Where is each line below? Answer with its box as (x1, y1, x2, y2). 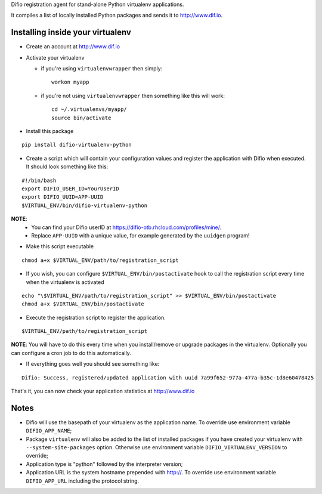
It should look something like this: (26, 163, 109, 170)
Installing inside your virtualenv (11, 27, 131, 38)
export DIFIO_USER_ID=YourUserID (21, 185, 119, 192)
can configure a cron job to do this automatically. (11, 349, 131, 356)
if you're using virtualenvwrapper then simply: (41, 65, 163, 72)
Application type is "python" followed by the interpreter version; (26, 460, 183, 468)
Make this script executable (26, 243, 94, 250)
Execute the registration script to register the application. (26, 314, 166, 321)
